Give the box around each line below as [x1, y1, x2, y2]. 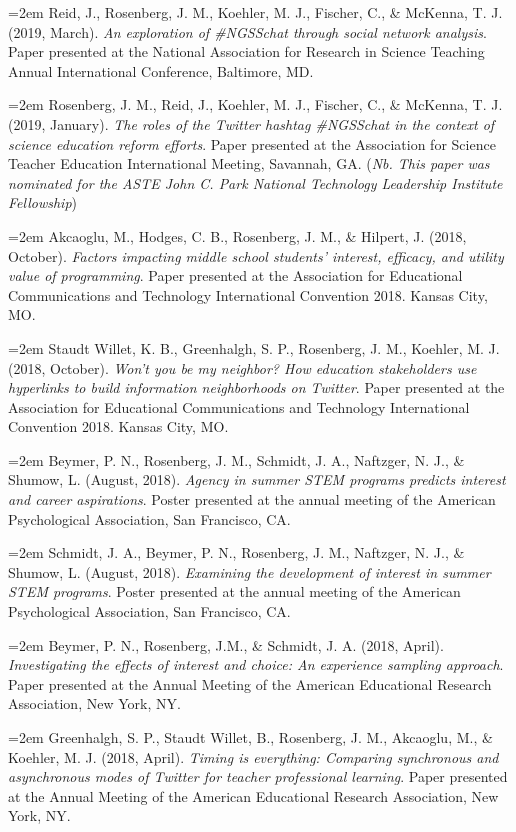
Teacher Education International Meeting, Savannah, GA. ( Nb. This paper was [8, 153, 490, 174]
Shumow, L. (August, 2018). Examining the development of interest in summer [8, 561, 491, 582]
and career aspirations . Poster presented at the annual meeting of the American [8, 489, 496, 510]
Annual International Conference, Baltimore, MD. [8, 60, 314, 81]
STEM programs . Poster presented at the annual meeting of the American [8, 581, 461, 602]
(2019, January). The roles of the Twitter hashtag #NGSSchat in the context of [8, 113, 495, 134]
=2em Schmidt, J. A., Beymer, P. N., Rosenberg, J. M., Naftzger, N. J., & [8, 542, 465, 563]
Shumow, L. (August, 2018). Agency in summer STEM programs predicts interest [8, 469, 506, 490]
